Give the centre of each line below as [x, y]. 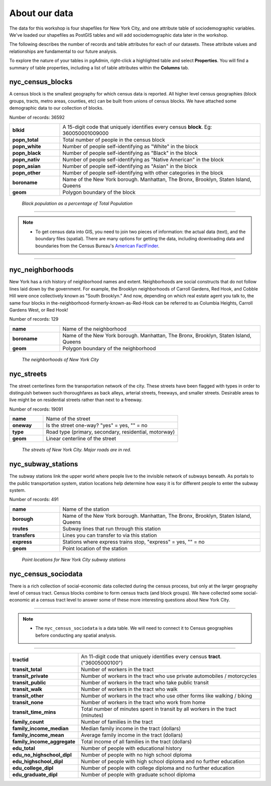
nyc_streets [28, 374]
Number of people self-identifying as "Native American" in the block [143, 159]
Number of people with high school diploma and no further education [163, 761]
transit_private [30, 676]
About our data [41, 13]
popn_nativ [26, 159]
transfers [24, 535]
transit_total [27, 669]
